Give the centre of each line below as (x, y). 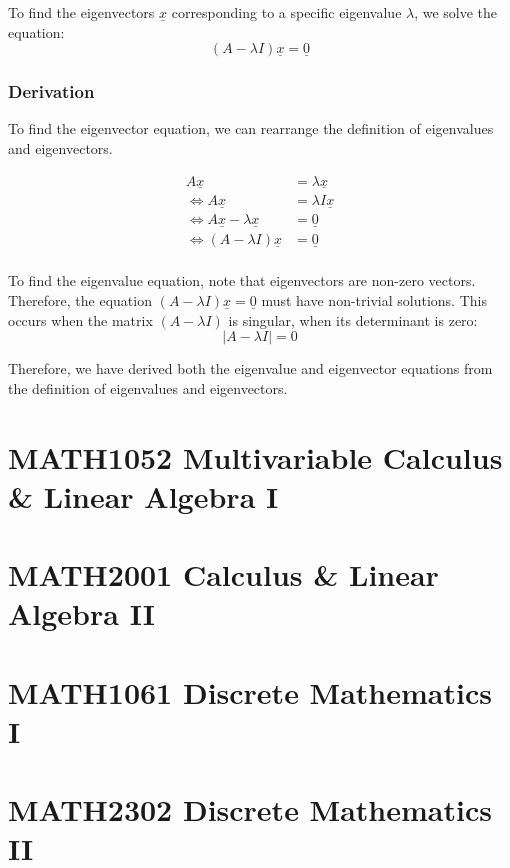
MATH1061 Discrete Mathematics (250, 691)
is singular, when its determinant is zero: (353, 319)
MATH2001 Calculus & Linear (223, 574)
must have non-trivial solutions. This (374, 300)
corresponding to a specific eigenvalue (286, 12)
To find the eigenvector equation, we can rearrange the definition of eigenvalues (251, 128)
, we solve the (456, 12)
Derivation (51, 91)
